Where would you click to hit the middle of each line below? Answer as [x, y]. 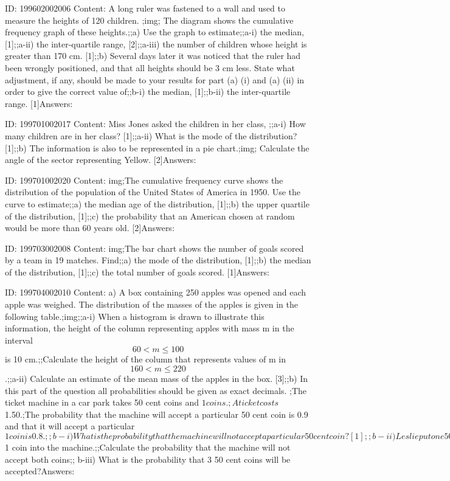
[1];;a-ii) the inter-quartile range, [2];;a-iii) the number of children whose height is [156, 43]
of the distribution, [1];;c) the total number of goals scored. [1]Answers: [137, 272]
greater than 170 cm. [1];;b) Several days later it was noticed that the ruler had [153, 56]
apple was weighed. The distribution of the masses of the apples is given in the [151, 304]
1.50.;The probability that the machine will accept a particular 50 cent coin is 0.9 [157, 414]
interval [19, 340]
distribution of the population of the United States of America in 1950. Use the [153, 192]
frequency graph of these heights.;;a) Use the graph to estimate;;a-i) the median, [154, 32]
